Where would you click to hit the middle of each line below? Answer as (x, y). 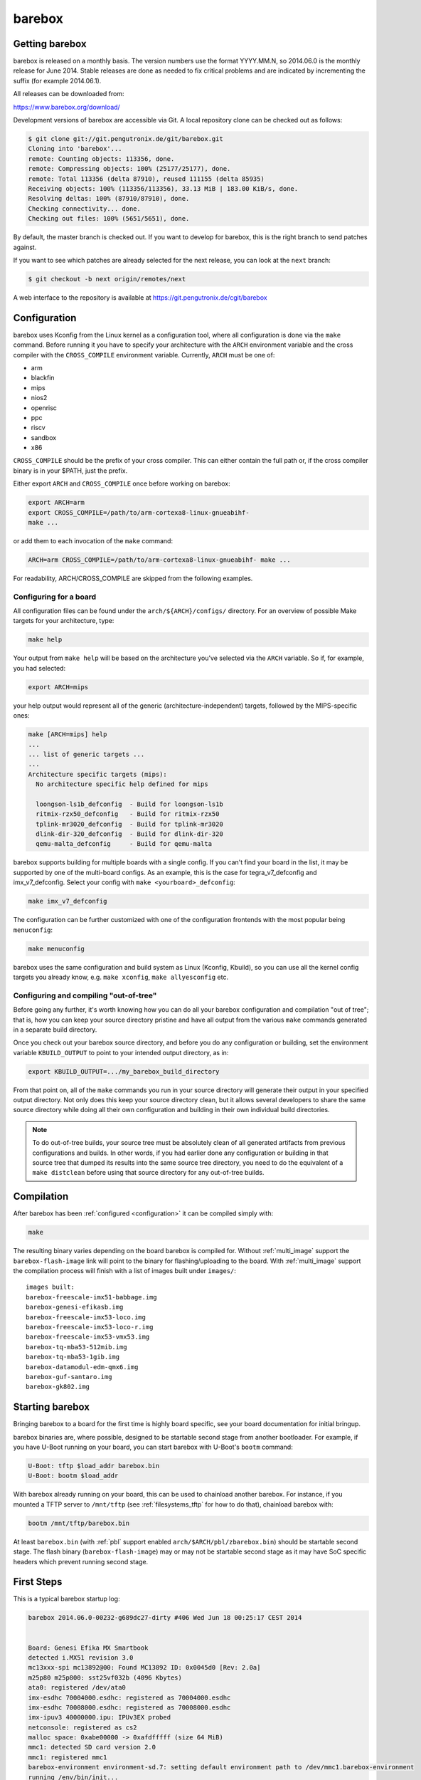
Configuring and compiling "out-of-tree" (85, 995)
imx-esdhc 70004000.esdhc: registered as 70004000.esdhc (129, 1697)
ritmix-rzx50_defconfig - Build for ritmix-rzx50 (128, 814)
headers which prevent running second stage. (81, 1561)
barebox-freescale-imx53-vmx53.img (88, 1337)
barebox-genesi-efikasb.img (75, 1307)
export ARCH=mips (58, 687)
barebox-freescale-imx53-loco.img (86, 1317)
